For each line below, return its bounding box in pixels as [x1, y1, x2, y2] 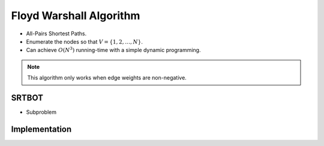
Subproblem [26, 108, 57, 116]
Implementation [11, 124, 72, 134]
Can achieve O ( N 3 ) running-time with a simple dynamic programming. [26, 45, 201, 54]
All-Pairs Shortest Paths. [26, 30, 87, 37]
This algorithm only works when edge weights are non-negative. [27, 74, 187, 81]
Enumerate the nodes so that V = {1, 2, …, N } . [26, 38, 143, 45]
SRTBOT [11, 93, 43, 103]
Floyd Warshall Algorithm [11, 9, 140, 22]
